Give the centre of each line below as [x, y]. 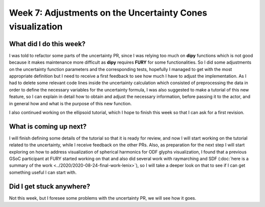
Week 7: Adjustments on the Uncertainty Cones [108, 13]
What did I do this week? [47, 44]
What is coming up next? [48, 126]
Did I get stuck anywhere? [50, 186]
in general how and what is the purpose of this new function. [70, 103]
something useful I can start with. [43, 172]
